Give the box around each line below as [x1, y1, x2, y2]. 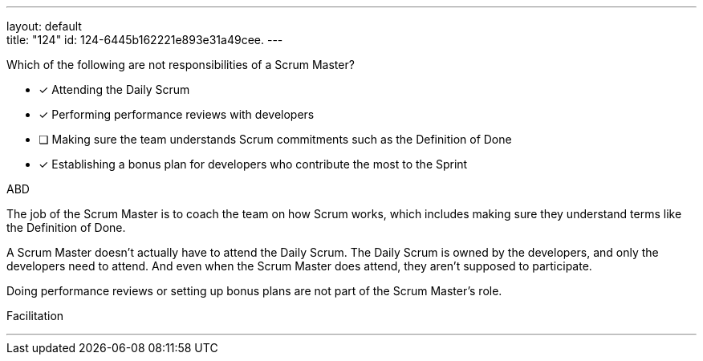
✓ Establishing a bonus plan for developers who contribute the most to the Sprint [39, 157, 468, 171]
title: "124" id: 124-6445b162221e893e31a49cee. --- [6, 33, 283, 47]
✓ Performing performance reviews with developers [39, 107, 315, 121]
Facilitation [6, 309, 64, 322]
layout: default [6, 19, 82, 33]
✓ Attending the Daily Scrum [39, 83, 190, 96]
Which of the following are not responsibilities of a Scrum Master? [6, 58, 355, 71]
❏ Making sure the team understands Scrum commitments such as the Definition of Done [39, 132, 512, 146]
